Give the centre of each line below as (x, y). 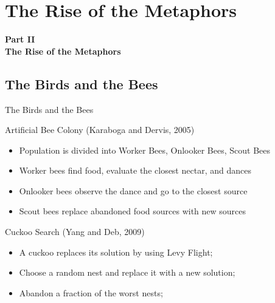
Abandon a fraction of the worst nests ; (91, 292)
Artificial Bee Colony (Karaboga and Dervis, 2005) (100, 130)
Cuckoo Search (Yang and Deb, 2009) (75, 232)
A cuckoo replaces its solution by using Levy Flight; (116, 252)
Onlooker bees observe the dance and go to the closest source (133, 190)
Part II (20, 39)
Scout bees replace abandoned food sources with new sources (133, 211)
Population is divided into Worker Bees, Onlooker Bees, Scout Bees (145, 150)
